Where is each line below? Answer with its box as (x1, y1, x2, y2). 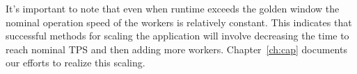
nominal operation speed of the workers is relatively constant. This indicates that (6, 15, 352, 29)
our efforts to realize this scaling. (6, 55, 145, 70)
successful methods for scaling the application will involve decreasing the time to (6, 28, 349, 43)
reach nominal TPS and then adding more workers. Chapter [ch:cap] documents (6, 41, 347, 56)
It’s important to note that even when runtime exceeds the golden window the (6, 1, 340, 15)
